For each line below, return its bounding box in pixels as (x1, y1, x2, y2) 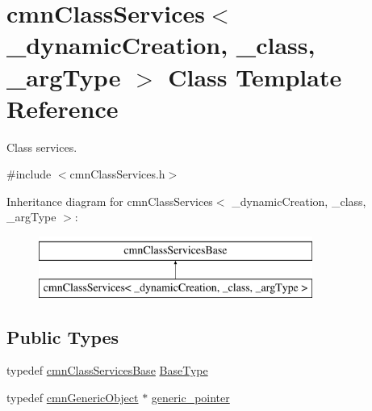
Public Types (6, 324, 119, 349)
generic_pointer (151, 389, 230, 406)
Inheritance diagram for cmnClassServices (6, 192, 213, 209)
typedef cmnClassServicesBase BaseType (6, 362, 208, 379)
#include (6, 166, 52, 182)
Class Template (168, 60, 342, 93)
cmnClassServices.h (69, 166, 165, 182)
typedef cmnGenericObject (6, 389, 139, 406)
